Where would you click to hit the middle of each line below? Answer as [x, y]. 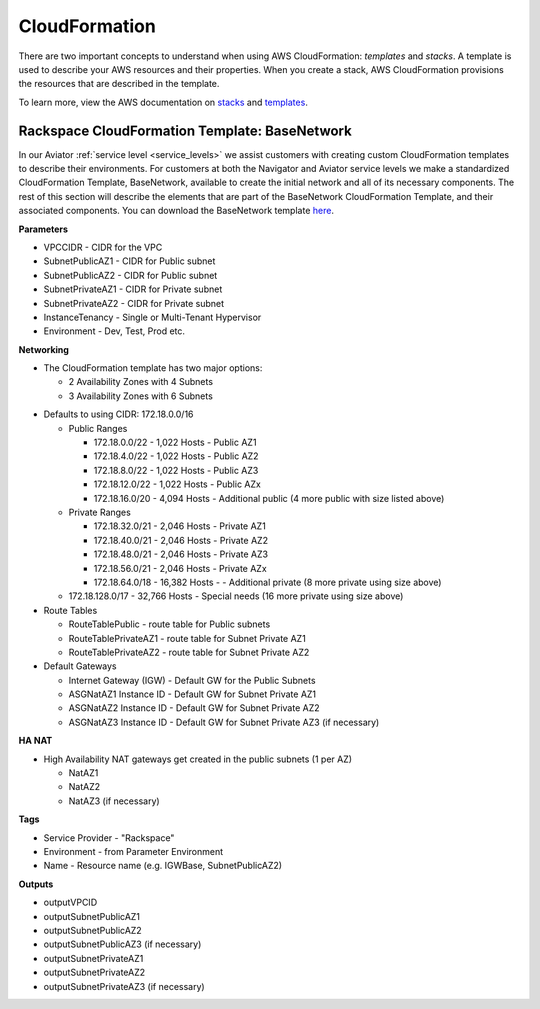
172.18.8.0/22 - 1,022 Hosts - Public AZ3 [176, 470]
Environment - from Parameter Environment [133, 851]
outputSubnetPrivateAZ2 [94, 972]
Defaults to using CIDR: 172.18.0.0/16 [118, 414]
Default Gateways [80, 666]
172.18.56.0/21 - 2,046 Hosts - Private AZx [180, 568]
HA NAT [35, 741]
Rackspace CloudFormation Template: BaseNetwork [185, 130]
